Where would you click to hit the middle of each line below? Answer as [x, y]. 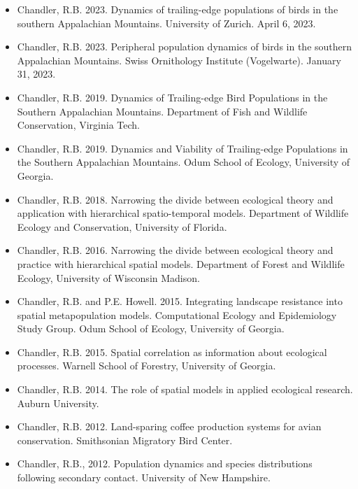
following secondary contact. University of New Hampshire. [144, 477]
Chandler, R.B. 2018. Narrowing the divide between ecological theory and [175, 199]
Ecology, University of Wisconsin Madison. [108, 277]
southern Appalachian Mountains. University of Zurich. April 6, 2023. [166, 23]
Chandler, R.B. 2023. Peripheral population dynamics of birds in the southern [185, 47]
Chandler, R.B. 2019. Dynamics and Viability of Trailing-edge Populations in [182, 148]
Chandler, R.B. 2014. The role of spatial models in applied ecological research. [185, 389]
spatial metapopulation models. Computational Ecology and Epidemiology [177, 314]
